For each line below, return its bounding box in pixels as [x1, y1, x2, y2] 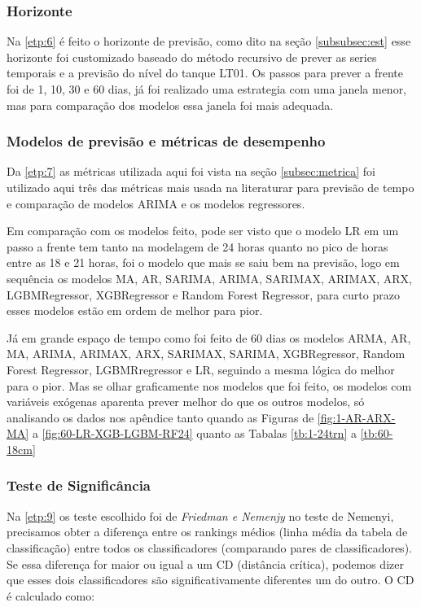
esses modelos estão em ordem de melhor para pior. [7, 302, 263, 319]
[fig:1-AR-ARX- [317, 408, 396, 426]
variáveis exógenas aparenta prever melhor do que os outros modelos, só [7, 393, 365, 410]
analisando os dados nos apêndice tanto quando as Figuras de [7, 408, 314, 426]
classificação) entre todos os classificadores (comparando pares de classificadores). [7, 539, 412, 556]
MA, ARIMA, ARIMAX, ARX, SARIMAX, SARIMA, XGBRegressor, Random [7, 345, 406, 362]
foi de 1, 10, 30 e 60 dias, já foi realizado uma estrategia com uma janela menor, [7, 81, 407, 97]
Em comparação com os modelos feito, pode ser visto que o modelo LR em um [7, 222, 399, 239]
